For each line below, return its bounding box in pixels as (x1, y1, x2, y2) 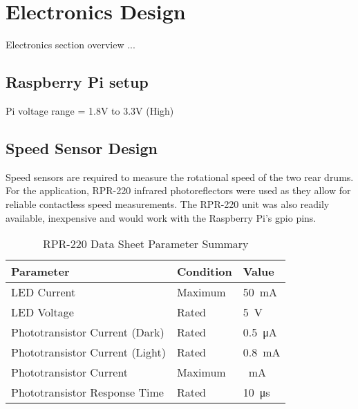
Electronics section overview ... (6, 37, 135, 52)
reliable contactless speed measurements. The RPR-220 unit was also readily (6, 196, 330, 211)
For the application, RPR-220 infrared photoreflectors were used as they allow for (6, 183, 351, 198)
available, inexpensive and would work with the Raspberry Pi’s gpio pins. (6, 210, 317, 225)
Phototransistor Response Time (11, 384, 164, 401)
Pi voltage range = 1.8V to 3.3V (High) (6, 103, 174, 117)
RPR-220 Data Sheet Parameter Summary (42, 236, 249, 252)
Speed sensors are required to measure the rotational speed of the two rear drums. (6, 169, 354, 184)
